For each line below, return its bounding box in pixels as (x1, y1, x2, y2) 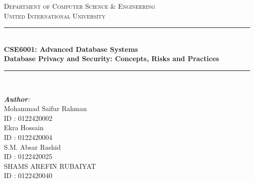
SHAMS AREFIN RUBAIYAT (4, 160, 96, 171)
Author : (4, 93, 30, 104)
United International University (4, 10, 106, 21)
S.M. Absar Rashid (4, 141, 61, 152)
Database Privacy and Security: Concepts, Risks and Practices (4, 53, 219, 64)
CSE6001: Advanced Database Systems (4, 44, 138, 54)
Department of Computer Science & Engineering (4, 1, 155, 11)
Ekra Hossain (4, 122, 44, 133)
